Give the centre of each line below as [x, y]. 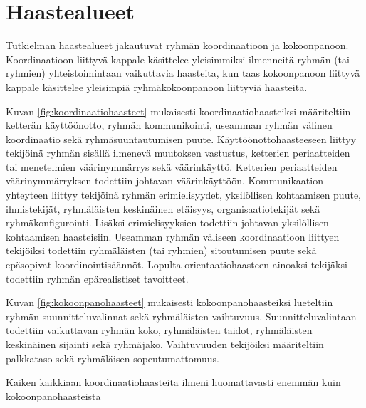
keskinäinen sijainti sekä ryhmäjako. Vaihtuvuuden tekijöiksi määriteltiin [165, 344]
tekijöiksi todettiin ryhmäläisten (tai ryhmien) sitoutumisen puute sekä [161, 250]
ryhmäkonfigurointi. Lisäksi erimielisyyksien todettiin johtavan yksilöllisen [167, 223]
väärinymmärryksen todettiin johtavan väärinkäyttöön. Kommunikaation [164, 181]
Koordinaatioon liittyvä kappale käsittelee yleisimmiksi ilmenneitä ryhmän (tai [178, 59]
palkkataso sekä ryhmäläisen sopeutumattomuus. [113, 358]
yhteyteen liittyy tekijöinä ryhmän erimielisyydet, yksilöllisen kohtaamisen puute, [183, 195]
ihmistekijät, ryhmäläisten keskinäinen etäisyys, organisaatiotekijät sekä [163, 208]
